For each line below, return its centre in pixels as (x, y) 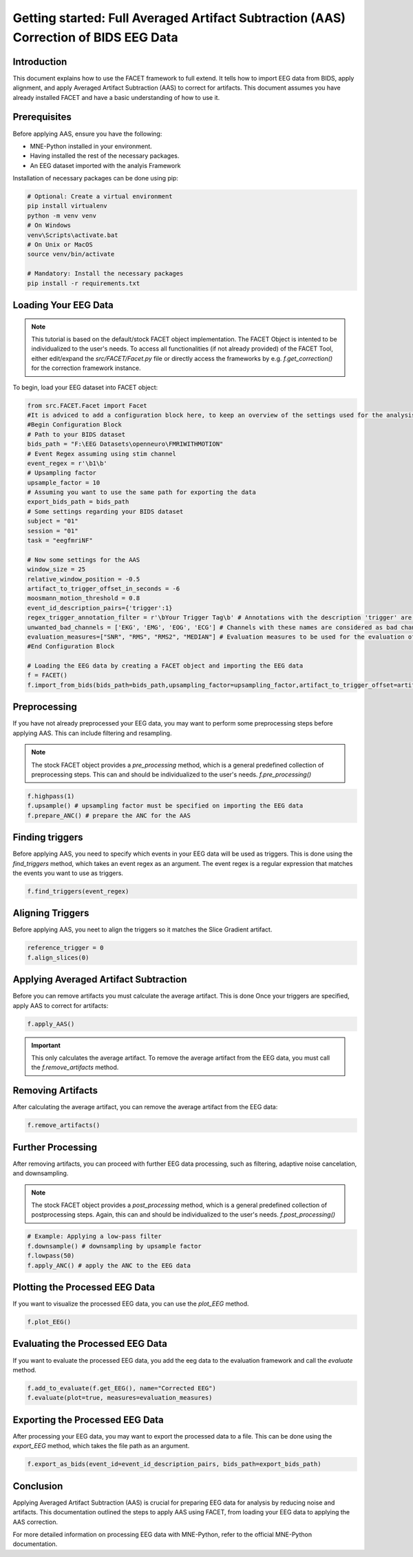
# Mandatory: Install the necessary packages (105, 274)
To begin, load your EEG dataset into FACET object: (85, 387)
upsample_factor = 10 (64, 483)
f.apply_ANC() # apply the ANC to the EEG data (109, 1265)
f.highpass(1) (51, 796)
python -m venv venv (62, 216)
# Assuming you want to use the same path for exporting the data (141, 492)
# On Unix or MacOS (60, 245)
